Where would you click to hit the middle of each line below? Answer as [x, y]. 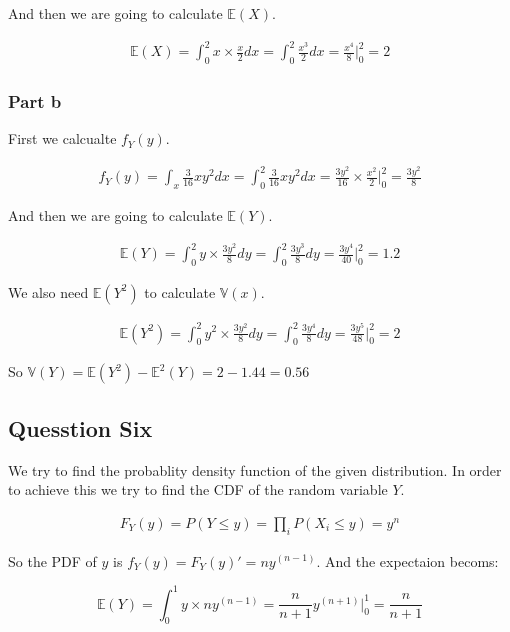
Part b [35, 100]
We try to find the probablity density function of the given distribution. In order [255, 469]
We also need [48, 291]
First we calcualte [62, 138]
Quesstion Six [80, 427]
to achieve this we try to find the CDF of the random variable [198, 489]
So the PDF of [52, 560]
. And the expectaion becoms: [407, 560]
